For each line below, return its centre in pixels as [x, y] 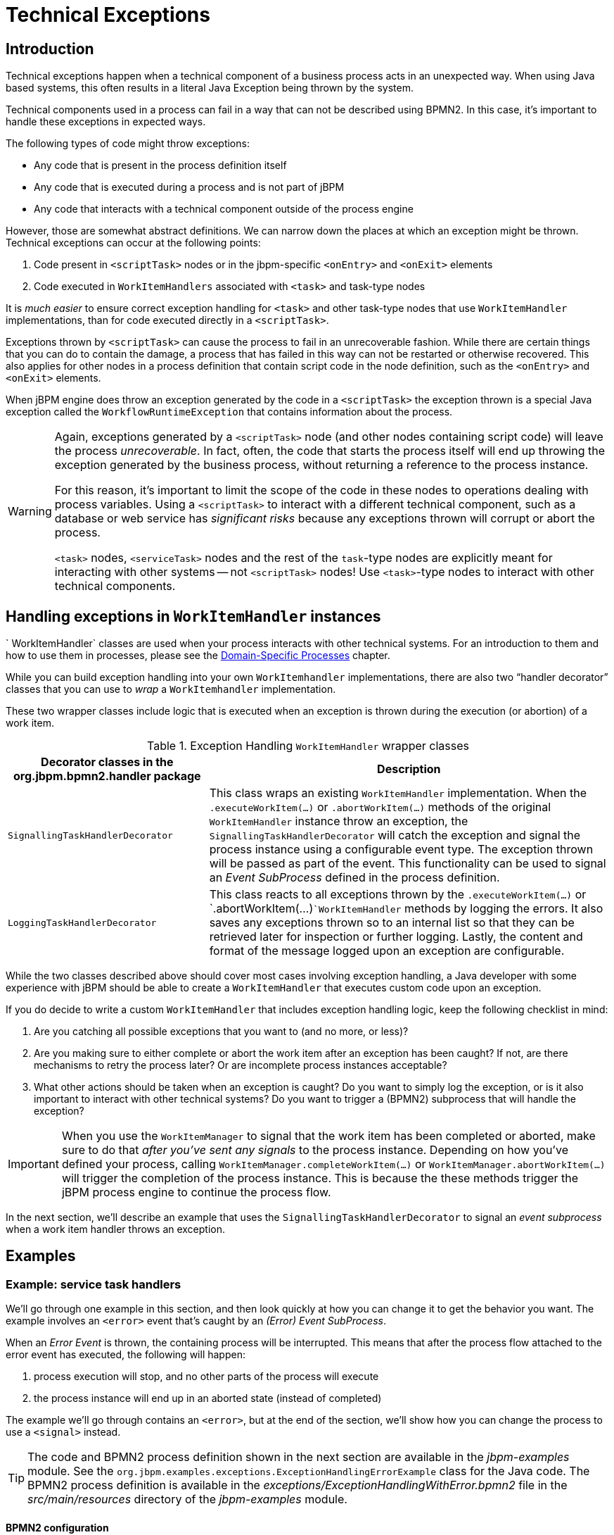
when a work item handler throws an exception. [116, 1229]
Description [409, 769]
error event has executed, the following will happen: [126, 1355]
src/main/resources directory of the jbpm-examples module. [187, 1499]
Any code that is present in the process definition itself [160, 165]
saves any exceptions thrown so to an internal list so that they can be [392, 923]
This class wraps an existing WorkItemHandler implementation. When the [398, 793]
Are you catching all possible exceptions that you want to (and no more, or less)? [221, 1032]
